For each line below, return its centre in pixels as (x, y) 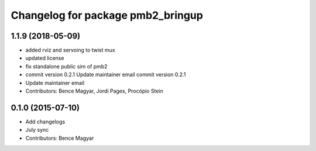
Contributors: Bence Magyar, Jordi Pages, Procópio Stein (94, 91)
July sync (37, 130)
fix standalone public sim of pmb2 (66, 66)
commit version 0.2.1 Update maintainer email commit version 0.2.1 (106, 75)
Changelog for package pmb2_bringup (107, 15)
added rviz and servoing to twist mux (70, 50)
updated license (45, 58)
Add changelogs (45, 121)
